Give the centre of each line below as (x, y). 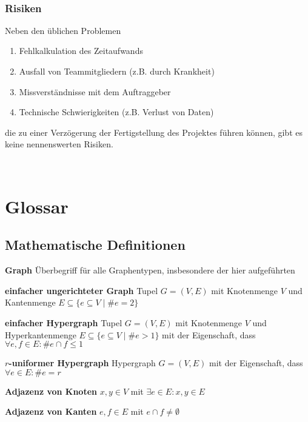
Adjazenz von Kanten (51, 411)
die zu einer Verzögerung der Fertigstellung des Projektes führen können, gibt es (154, 132)
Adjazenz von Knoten (51, 391)
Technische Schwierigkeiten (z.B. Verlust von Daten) (116, 112)
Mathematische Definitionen (95, 245)
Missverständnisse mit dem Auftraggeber (95, 91)
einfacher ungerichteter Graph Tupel (82, 290)
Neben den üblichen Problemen (63, 30)
